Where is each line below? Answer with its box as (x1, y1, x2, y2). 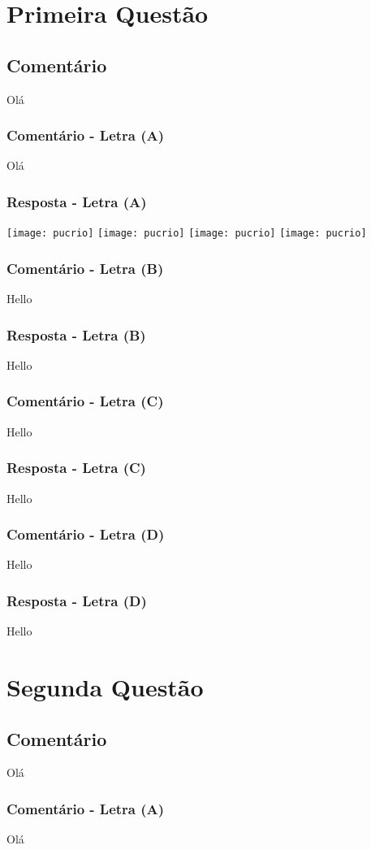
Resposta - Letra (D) (6, 590, 147, 610)
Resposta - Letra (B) (6, 324, 146, 345)
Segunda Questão (6, 670, 204, 703)
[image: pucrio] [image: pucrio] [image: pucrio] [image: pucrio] (6, 228, 367, 240)
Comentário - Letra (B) (6, 258, 164, 278)
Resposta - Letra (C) (6, 458, 146, 478)
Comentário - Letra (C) (6, 391, 164, 411)
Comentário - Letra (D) (6, 524, 165, 544)
